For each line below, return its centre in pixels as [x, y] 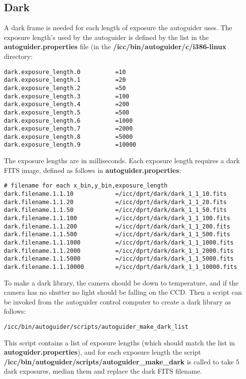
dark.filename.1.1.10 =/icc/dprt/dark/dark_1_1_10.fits [115, 194]
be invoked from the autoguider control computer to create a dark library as [118, 301]
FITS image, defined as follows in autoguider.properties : [93, 170]
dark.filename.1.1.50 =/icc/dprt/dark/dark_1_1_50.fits [115, 210]
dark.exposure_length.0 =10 [65, 72]
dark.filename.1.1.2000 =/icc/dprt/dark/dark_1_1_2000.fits [119, 251]
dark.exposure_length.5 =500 [67, 112]
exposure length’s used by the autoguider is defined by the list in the [106, 37]
